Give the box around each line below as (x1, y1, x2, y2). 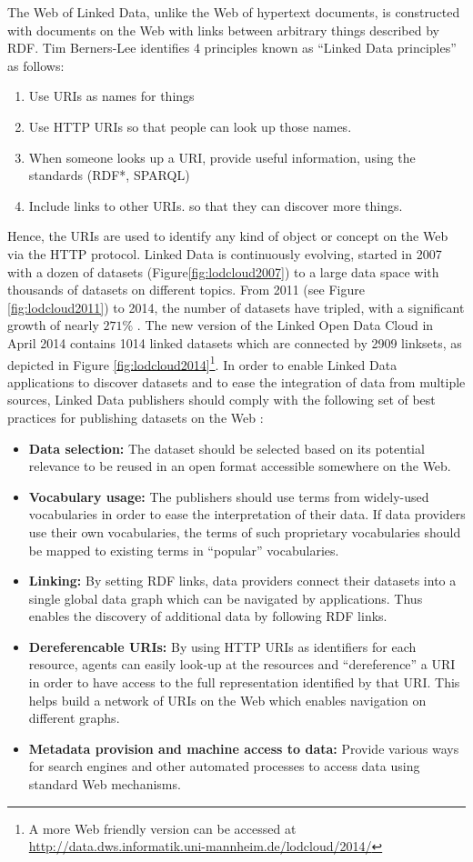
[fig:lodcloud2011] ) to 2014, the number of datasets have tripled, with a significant (7, 297, 465, 316)
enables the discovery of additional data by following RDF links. (28, 606, 387, 626)
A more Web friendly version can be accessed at (28, 818, 297, 837)
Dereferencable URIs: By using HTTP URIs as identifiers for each (28, 636, 417, 656)
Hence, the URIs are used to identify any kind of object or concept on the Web (7, 226, 448, 246)
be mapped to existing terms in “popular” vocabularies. (28, 540, 339, 559)
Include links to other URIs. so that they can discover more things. (28, 195, 403, 215)
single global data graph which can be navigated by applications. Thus (28, 588, 423, 607)
